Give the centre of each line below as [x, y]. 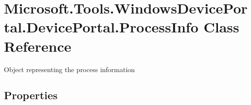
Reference [38, 46]
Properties [31, 95]
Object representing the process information [70, 69]
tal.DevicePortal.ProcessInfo [101, 27]
